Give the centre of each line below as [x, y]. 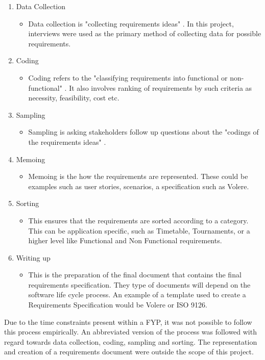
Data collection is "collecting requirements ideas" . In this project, [131, 23]
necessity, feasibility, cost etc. [74, 98]
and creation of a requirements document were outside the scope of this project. [129, 352]
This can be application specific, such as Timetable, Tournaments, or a [139, 230]
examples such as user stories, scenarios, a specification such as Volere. [139, 186]
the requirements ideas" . [67, 142]
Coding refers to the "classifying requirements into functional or [128, 77]
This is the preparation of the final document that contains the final [135, 275]
